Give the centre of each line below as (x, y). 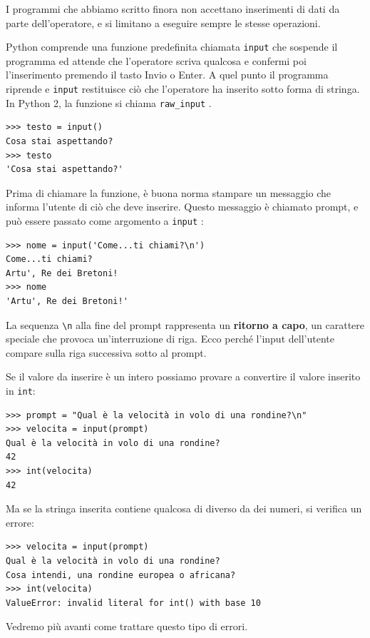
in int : (21, 390)
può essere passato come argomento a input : (105, 220)
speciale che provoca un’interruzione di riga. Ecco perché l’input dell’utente (170, 339)
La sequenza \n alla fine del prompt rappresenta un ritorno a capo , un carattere (185, 324)
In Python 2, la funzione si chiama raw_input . (109, 102)
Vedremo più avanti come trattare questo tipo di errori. (127, 626)
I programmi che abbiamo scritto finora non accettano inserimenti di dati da (173, 9)
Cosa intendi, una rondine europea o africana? (121, 575)
